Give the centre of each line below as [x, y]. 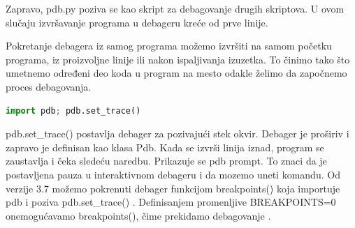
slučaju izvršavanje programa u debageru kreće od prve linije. [137, 22]
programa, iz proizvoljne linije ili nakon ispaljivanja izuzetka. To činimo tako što [178, 59]
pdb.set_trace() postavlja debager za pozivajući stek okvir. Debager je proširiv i [177, 134]
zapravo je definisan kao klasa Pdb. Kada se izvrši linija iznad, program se [165, 147]
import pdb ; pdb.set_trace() [73, 111]
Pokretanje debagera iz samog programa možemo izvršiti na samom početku [169, 46]
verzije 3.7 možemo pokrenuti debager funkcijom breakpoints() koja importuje [173, 188]
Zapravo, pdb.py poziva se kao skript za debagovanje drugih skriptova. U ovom [175, 8]
